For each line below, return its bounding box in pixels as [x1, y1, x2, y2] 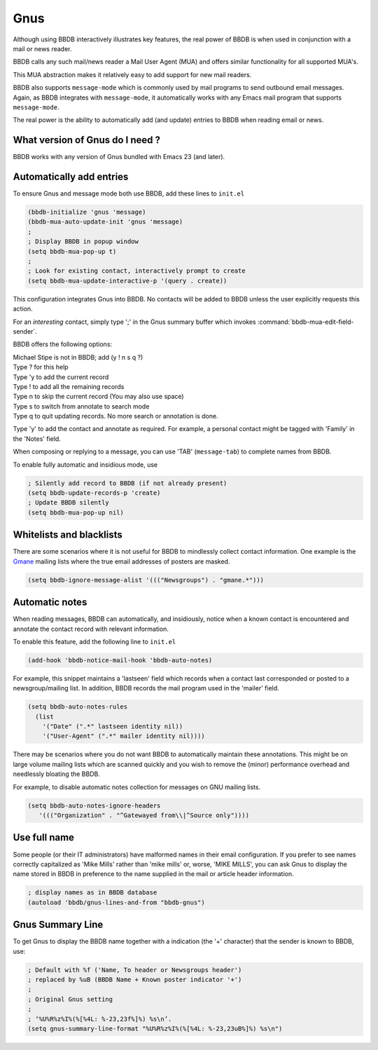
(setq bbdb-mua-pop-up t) [27, 247, 117, 255]
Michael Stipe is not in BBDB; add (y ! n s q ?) [13, 353, 143, 361]
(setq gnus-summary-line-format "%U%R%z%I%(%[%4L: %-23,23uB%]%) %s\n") [27, 1024, 283, 1032]
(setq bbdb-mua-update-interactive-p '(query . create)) [27, 277, 227, 285]
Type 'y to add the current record [13, 372, 109, 381]
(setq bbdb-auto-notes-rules [27, 703, 128, 711]
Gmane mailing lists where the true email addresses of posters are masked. [13, 557, 230, 566]
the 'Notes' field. [13, 435, 61, 443]
